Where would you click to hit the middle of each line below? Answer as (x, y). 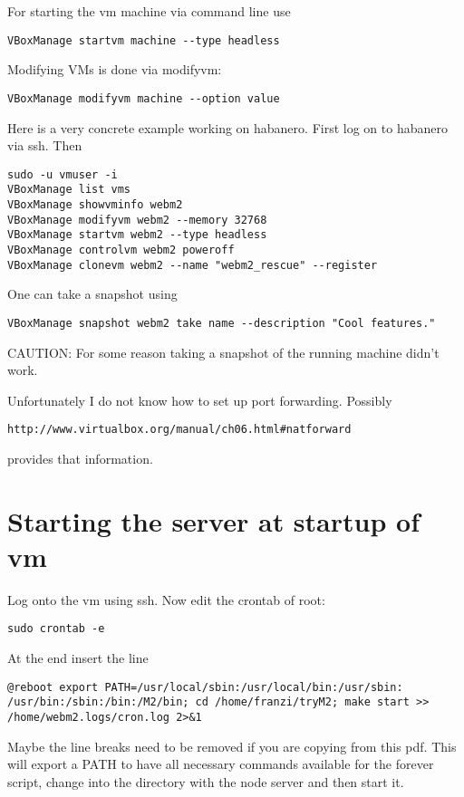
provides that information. (80, 458)
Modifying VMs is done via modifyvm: (115, 69)
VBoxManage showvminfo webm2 (95, 205)
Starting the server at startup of (213, 520)
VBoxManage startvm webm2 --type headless (137, 235)
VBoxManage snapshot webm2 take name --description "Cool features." (222, 323)
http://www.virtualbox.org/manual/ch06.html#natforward (179, 430)
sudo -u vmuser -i (63, 174)
